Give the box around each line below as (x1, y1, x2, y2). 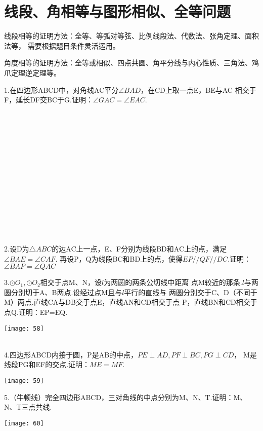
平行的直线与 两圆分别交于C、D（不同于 (124, 286, 257, 297)
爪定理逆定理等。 (4, 67, 61, 78)
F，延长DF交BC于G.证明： (4, 94, 93, 105)
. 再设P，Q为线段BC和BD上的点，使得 (55, 253, 183, 264)
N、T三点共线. (4, 402, 52, 412)
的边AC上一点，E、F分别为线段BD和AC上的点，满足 (52, 243, 227, 254)
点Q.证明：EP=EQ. (4, 306, 68, 317)
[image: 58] (4, 325, 44, 332)
